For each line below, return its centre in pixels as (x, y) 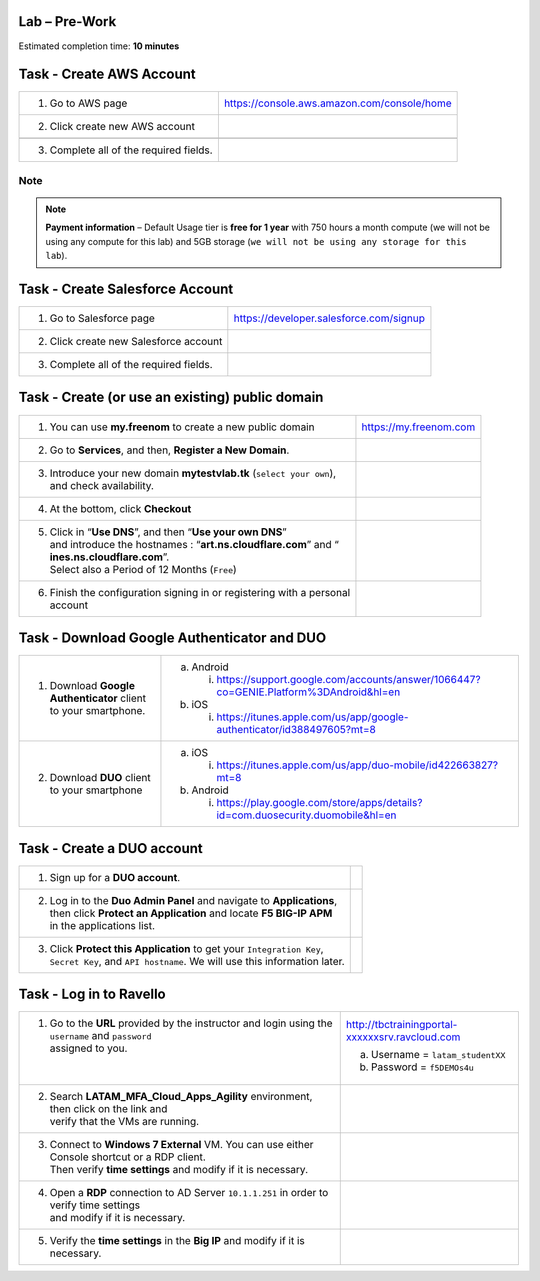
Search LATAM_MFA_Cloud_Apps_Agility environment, (181, 1097)
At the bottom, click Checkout (120, 508)
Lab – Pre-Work (67, 21)
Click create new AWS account (122, 127)
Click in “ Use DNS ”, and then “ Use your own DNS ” (168, 532)
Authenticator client (98, 698)
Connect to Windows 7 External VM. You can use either (181, 1145)
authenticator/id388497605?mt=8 (296, 730)
